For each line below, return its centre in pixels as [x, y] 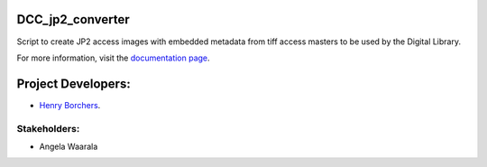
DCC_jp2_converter [73, 19]
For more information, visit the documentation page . [114, 58]
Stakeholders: [48, 128]
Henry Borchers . [70, 105]
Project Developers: [74, 83]
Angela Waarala [69, 146]
